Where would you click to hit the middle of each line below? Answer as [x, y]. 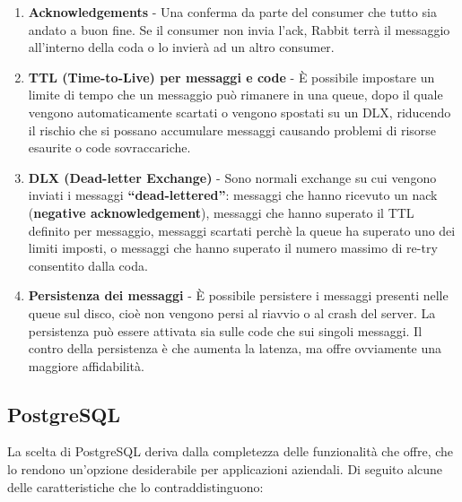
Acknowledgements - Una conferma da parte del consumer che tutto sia [232, 12]
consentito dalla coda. [88, 265]
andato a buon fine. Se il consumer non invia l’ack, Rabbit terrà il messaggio [239, 29]
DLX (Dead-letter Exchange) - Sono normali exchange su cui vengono [232, 177]
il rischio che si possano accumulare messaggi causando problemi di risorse [232, 130]
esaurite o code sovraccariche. [109, 147]
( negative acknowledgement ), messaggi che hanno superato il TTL [221, 212]
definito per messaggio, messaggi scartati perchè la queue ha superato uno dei [242, 230]
